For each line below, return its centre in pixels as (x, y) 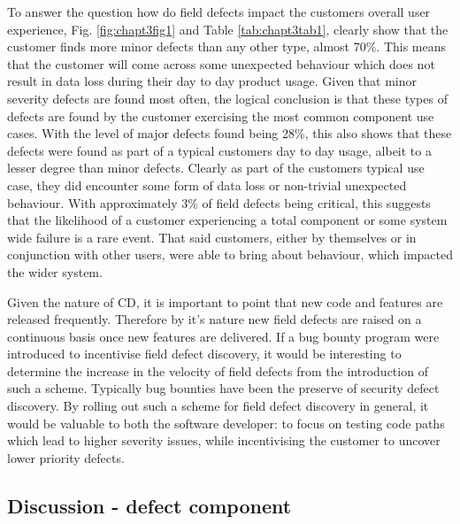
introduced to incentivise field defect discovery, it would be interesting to (204, 354)
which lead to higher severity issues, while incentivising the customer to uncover (224, 440)
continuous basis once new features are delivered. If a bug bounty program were (223, 336)
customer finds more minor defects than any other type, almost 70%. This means (227, 46)
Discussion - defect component (149, 505)
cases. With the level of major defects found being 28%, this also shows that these (230, 133)
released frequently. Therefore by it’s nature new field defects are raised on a (215, 319)
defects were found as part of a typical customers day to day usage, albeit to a (219, 150)
